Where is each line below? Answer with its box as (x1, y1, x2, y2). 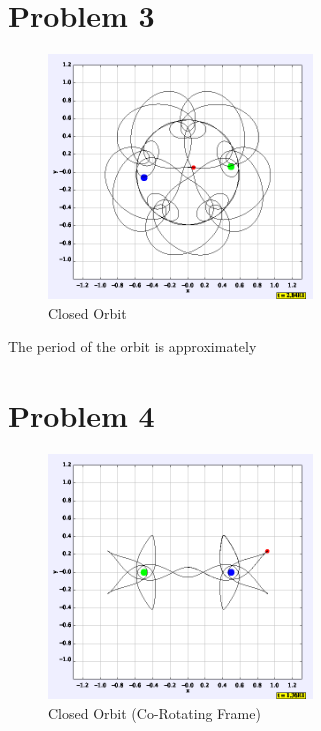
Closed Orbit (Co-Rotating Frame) (48, 702, 261, 723)
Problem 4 (8, 395, 155, 436)
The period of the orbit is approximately (8, 336, 257, 357)
